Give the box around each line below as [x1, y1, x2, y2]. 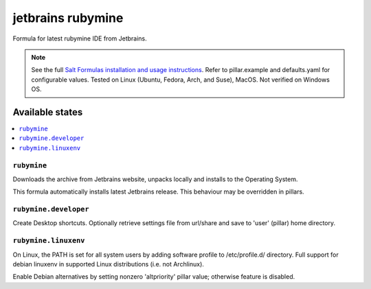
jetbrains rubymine [12, 10, 124, 25]
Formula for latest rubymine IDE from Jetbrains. [12, 34, 147, 43]
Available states [12, 106, 83, 118]
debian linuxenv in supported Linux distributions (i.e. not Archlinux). [12, 260, 204, 268]
